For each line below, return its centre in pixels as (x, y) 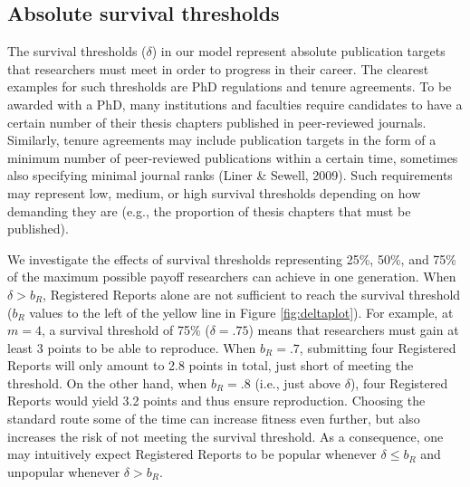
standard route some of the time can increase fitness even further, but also (214, 419)
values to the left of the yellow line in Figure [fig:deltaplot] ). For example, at (241, 312)
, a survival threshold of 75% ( (125, 330)
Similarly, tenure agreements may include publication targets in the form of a (222, 140)
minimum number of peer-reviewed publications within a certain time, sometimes (233, 157)
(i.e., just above (298, 382)
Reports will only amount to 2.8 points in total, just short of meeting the (211, 365)
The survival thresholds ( (77, 51)
